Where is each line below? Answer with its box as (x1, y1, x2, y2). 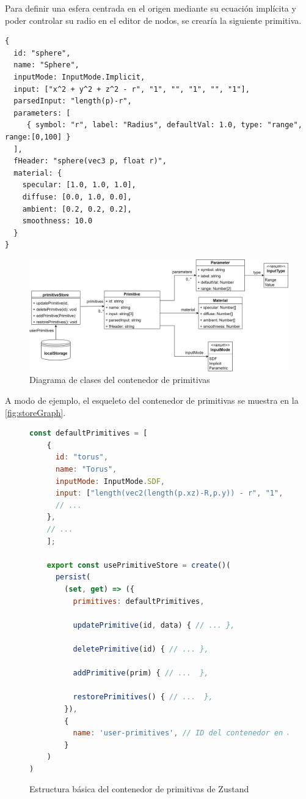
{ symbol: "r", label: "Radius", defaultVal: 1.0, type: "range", (26, 121, 302, 130)
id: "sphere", (13, 48, 71, 58)
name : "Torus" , (55, 465, 117, 474)
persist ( (55, 573, 91, 582)
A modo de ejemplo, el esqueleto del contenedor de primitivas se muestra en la (5, 394, 299, 407)
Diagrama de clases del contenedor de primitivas (29, 373, 210, 386)
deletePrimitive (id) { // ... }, (73, 644, 209, 653)
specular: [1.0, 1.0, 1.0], (22, 180, 136, 190)
